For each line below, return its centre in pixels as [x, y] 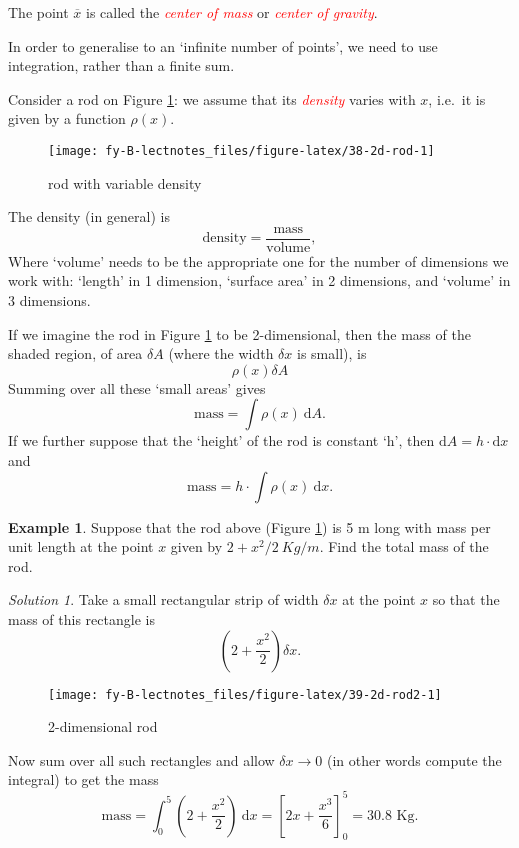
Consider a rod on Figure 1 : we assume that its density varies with [212, 98]
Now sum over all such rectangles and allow [141, 759]
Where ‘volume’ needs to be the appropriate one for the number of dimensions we [258, 260]
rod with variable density [125, 182]
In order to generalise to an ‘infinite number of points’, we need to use [223, 45]
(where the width [221, 353]
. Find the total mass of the [404, 546]
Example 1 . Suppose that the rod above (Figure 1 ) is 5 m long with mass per [249, 526]
